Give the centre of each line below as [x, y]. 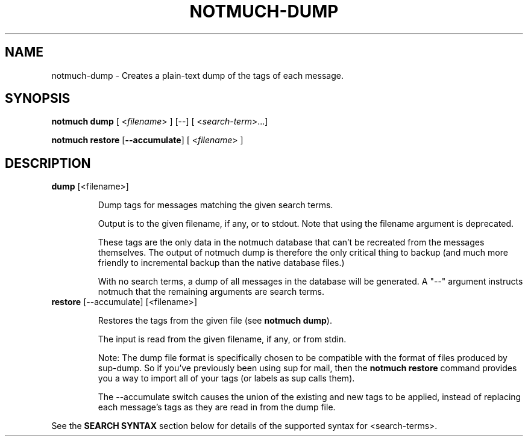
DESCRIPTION [48, 163]
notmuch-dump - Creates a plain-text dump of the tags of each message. [197, 75]
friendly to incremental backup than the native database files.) [221, 263]
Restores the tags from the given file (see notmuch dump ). [215, 321]
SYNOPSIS [38, 99]
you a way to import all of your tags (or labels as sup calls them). [226, 378]
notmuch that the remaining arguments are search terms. [211, 292]
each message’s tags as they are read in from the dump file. [217, 407]
